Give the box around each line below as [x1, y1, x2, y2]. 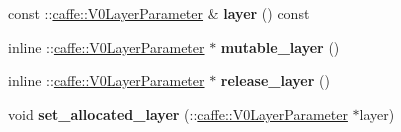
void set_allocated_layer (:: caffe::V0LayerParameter [8, 103, 348, 124]
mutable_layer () [220, 36, 340, 57]
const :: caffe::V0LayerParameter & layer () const [8, 3, 310, 23]
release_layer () [220, 70, 330, 91]
